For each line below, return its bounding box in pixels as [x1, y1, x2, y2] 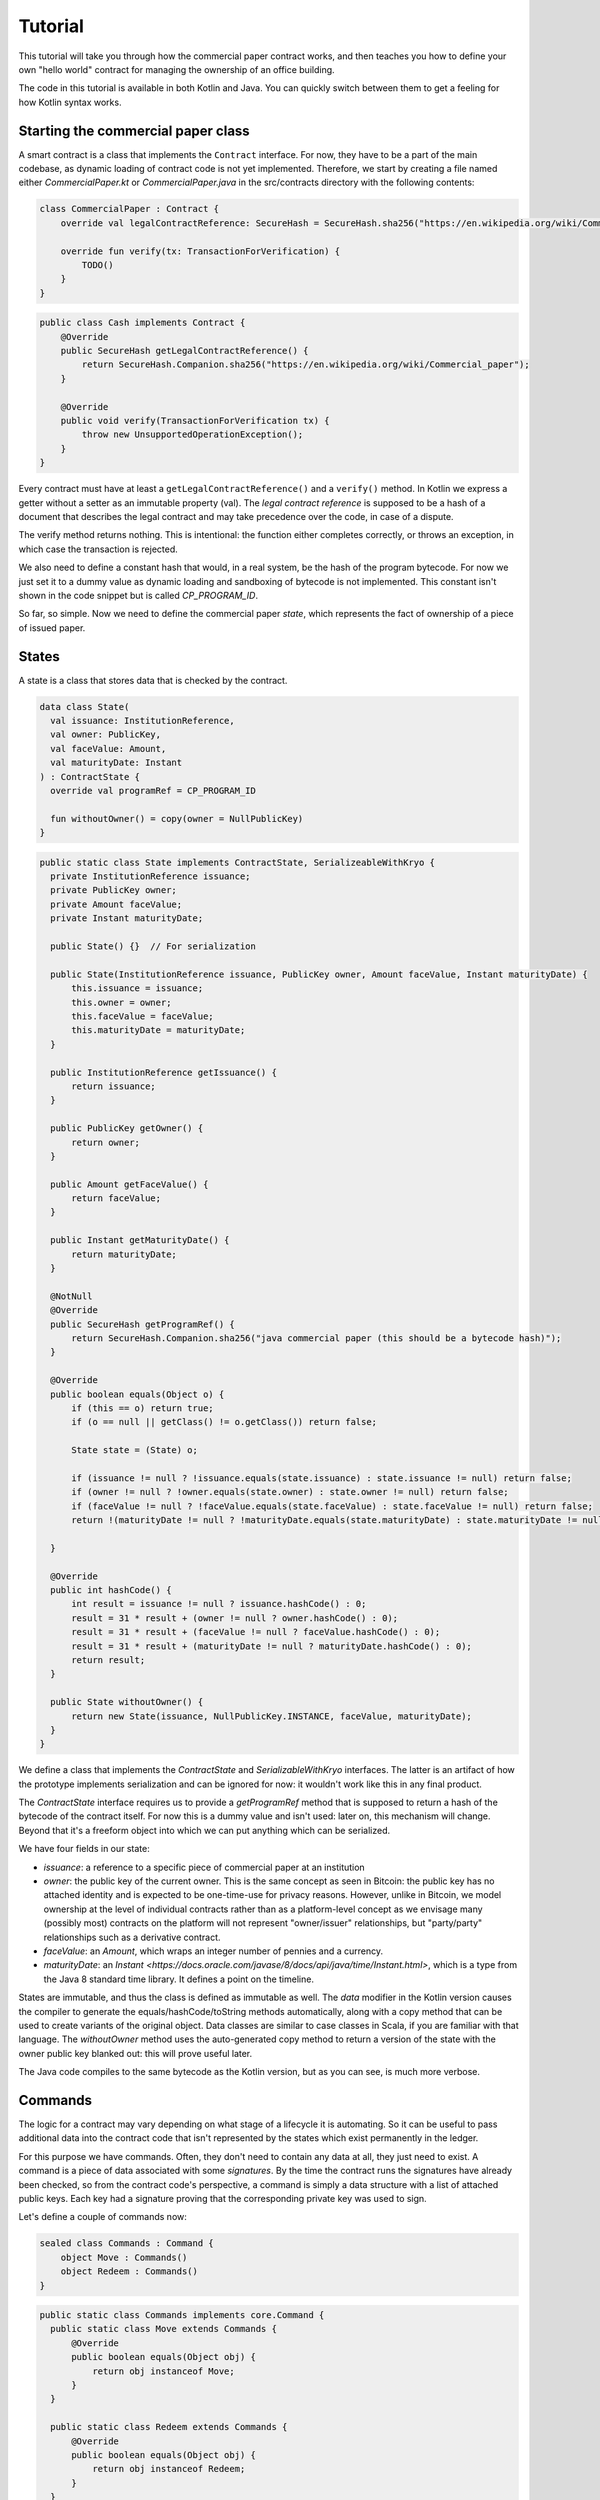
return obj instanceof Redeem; [91, 2463, 246, 2475]
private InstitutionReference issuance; [50, 871, 251, 882]
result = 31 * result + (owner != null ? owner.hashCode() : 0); [71, 1612, 399, 1624]
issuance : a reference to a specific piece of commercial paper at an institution [43, 1861, 365, 1873]
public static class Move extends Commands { [50, 2323, 277, 2335]
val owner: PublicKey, [50, 729, 162, 740]
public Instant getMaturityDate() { [50, 1235, 230, 1246]
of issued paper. [18, 621, 86, 634]
